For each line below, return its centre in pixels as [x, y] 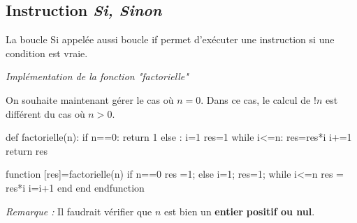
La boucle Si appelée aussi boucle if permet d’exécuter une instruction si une [170, 39]
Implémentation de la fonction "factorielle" [97, 76]
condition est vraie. [47, 53]
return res [27, 150]
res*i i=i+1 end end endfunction [75, 187]
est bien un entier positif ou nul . [239, 211]
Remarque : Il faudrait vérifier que [79, 211]
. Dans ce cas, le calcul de [256, 99]
